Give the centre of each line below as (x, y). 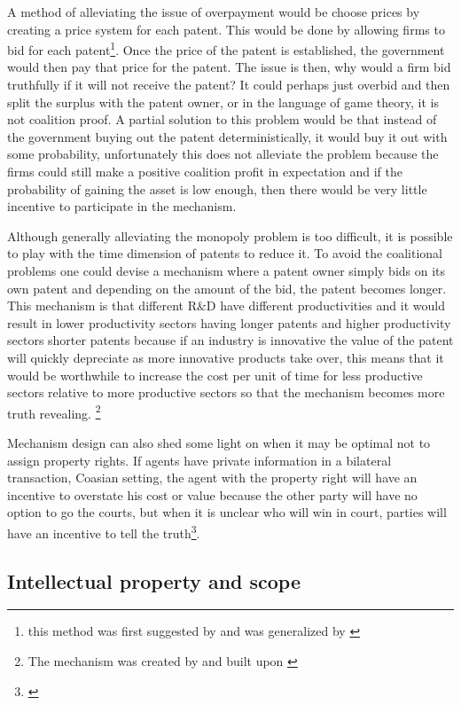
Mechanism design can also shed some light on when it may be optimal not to (219, 442)
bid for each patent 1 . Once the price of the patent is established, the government (226, 48)
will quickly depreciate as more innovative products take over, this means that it (226, 357)
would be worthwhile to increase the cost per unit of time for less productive (215, 375)
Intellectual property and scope (154, 580)
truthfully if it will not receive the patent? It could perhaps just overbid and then (229, 85)
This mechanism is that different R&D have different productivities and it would (226, 305)
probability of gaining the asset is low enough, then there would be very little (217, 188)
